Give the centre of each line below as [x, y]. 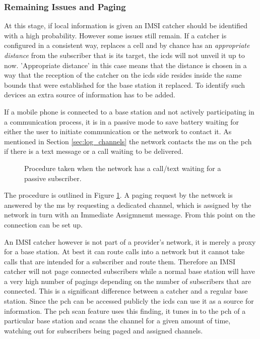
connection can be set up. [44, 224]
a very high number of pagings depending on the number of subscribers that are [128, 281]
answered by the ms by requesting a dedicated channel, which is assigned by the [128, 205]
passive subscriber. [53, 178]
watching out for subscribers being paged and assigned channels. [104, 330]
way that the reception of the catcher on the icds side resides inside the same [123, 75]
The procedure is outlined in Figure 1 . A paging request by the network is [118, 195]
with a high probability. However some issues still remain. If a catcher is [115, 35]
